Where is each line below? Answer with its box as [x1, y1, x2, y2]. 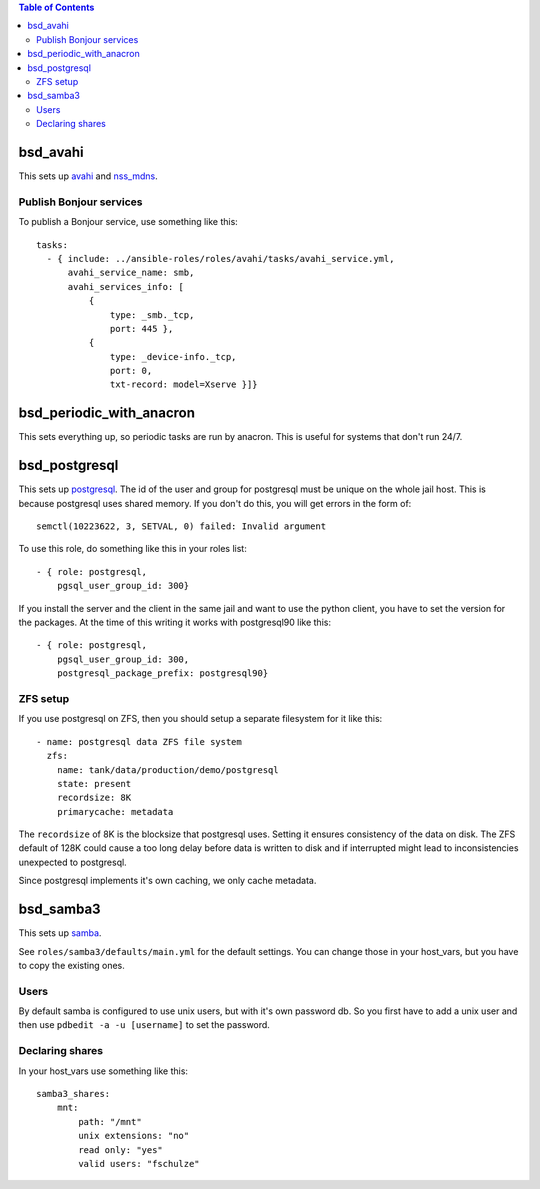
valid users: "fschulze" [78, 1158, 200, 1169]
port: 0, [110, 365, 153, 377]
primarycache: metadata [56, 806, 174, 817]
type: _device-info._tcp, [110, 351, 237, 362]
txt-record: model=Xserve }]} [110, 379, 259, 390]
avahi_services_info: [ [67, 281, 185, 292]
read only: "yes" [78, 1144, 164, 1155]
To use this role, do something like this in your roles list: [18, 543, 247, 555]
